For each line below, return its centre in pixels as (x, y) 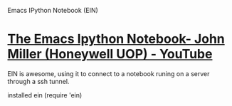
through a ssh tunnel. (38, 81)
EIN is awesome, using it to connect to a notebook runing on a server (109, 73)
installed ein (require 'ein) (45, 95)
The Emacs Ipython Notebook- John (116, 39)
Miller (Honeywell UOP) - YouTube (110, 54)
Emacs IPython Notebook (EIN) (53, 10)
